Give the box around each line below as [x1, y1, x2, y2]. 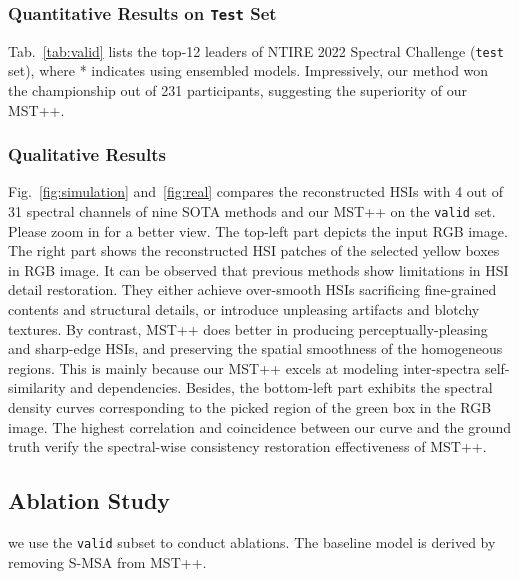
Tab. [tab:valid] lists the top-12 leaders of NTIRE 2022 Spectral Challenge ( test [8, 40, 505, 61]
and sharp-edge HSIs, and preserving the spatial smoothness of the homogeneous [8, 338, 503, 359]
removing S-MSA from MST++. [8, 551, 207, 572]
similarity [8, 377, 66, 398]
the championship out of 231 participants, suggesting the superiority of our [8, 80, 468, 101]
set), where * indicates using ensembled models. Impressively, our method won [8, 60, 489, 81]
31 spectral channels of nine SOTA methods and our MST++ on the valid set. [8, 201, 496, 222]
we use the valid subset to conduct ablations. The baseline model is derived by [8, 532, 496, 553]
